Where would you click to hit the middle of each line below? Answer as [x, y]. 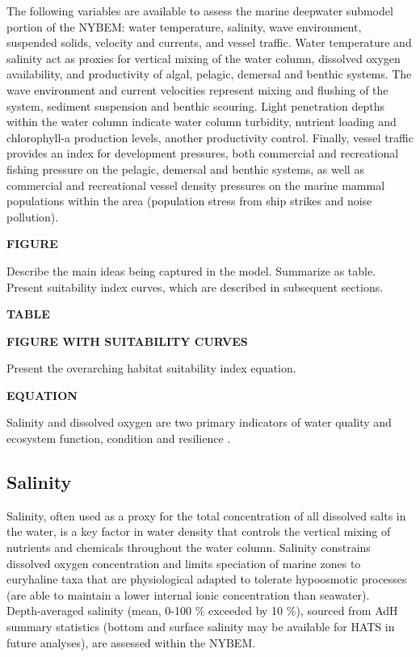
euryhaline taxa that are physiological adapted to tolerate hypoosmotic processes [207, 579]
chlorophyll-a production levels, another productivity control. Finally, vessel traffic [210, 137]
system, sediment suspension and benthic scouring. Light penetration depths [195, 105]
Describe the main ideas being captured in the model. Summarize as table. [191, 270]
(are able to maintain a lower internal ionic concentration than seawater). [188, 594]
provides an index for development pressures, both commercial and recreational [203, 153]
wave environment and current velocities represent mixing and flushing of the [197, 89]
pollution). [33, 216]
